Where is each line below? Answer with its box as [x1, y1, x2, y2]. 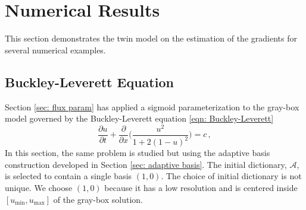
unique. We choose [5, 181, 73, 193]
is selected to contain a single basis [5, 170, 132, 182]
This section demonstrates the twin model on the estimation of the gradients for [5, 32, 297, 44]
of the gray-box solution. [53, 193, 143, 205]
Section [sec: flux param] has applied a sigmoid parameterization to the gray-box [5, 100, 299, 113]
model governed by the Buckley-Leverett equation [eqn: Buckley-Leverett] [5, 112, 274, 125]
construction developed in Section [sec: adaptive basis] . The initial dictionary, [5, 158, 287, 170]
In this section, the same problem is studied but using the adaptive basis [5, 147, 270, 159]
